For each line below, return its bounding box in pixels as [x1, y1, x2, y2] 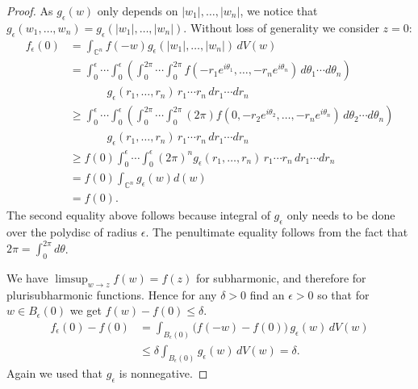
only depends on [97, 2, 178, 19]
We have [6, 270, 48, 287]
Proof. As [6, 2, 53, 19]
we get [69, 302, 102, 319]
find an [249, 286, 285, 303]
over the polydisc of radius [6, 224, 138, 241]
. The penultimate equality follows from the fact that [145, 224, 408, 241]
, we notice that [240, 2, 318, 19]
